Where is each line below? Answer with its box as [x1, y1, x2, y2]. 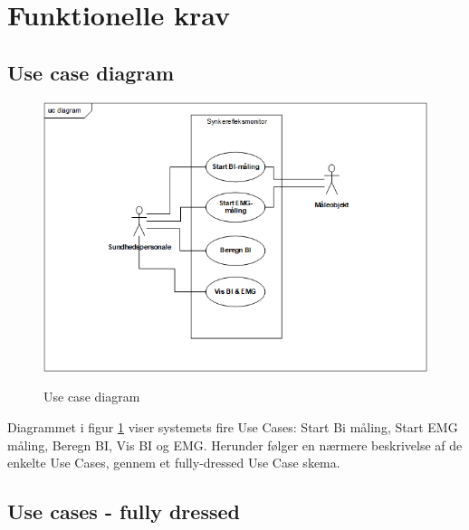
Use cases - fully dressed [7, 497, 240, 525]
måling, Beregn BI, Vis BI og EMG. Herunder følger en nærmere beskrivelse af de [7, 435, 463, 454]
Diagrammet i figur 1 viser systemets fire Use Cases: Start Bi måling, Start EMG [7, 417, 458, 436]
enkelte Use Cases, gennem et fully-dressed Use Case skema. [7, 453, 340, 472]
